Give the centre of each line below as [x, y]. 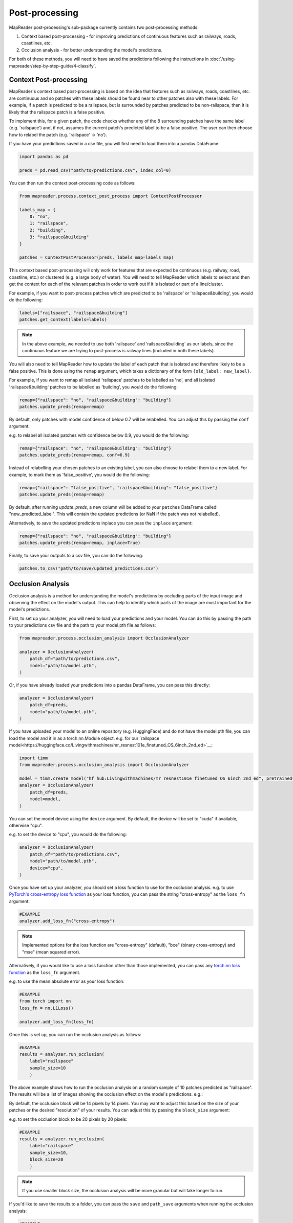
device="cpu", [46, 868]
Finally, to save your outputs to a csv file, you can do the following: [76, 556]
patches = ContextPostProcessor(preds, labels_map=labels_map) [97, 258]
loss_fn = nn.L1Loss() [46, 1008]
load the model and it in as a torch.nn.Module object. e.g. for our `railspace [84, 738]
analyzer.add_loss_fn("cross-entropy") [67, 921]
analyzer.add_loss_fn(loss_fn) [57, 1022]
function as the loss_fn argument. [45, 972]
